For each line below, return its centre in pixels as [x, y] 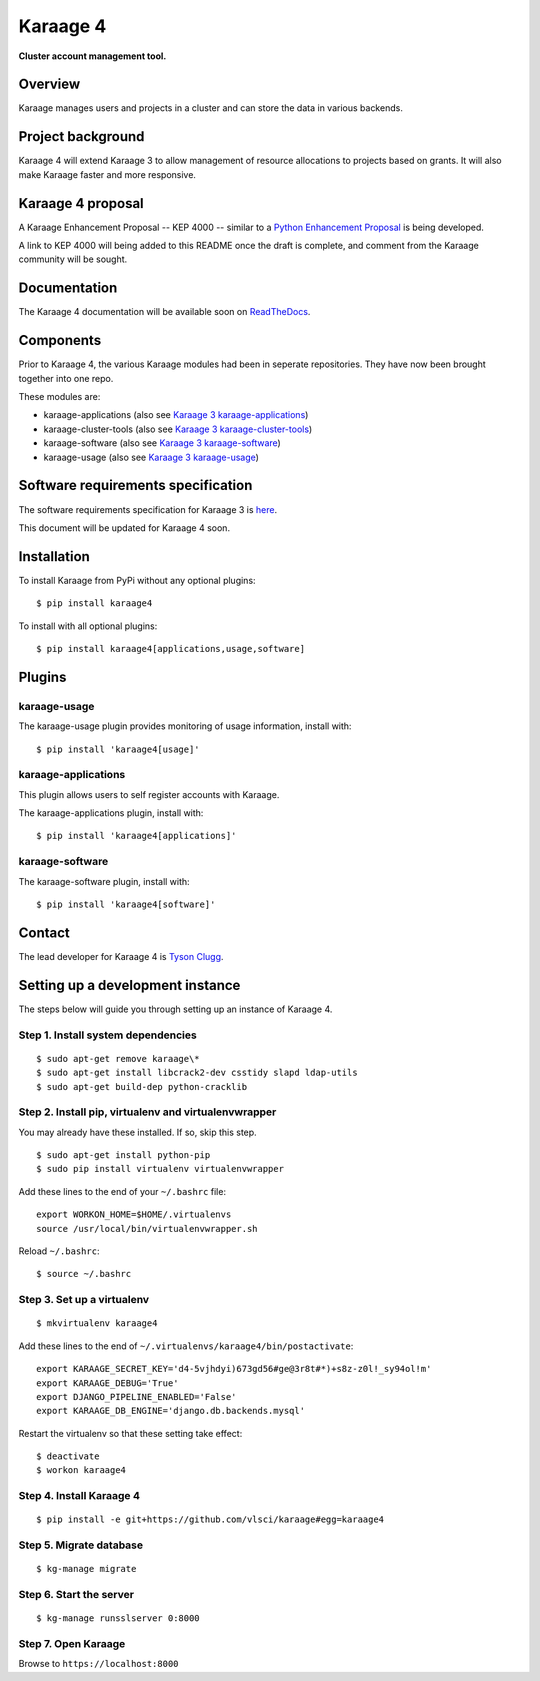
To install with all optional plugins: [88, 626]
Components [60, 340]
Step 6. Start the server [76, 1595]
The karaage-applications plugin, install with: [111, 813]
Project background [81, 136]
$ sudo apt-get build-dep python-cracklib [142, 1086]
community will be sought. [73, 259]
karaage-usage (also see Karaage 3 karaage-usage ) [151, 457]
